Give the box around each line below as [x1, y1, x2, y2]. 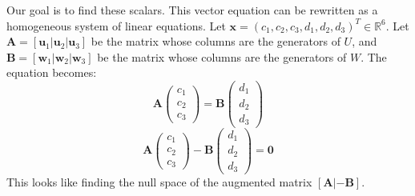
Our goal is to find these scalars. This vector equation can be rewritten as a [6, 2, 378, 18]
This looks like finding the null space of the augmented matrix [6, 174, 312, 190]
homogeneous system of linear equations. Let [6, 17, 226, 34]
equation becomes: [6, 64, 97, 81]
